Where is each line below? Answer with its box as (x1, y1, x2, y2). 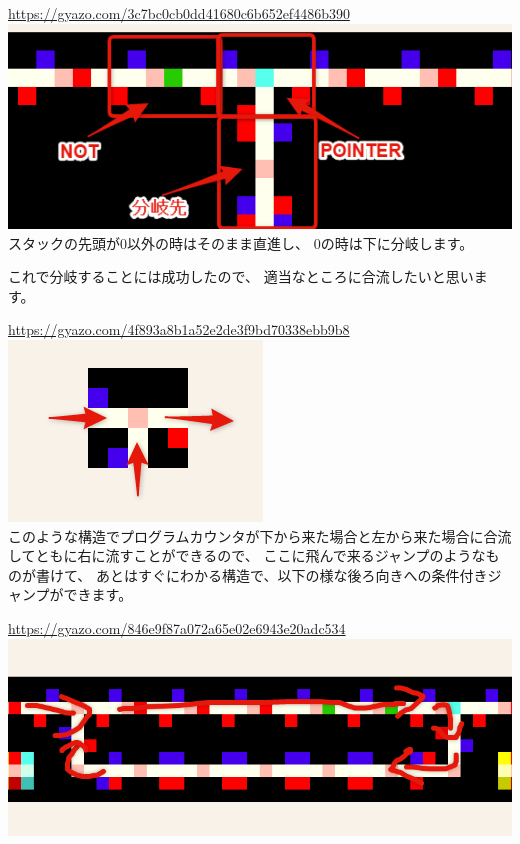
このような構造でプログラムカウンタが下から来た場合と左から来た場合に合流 (8, 525, 512, 546)
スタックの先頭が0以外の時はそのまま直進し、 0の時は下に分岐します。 (8, 232, 474, 253)
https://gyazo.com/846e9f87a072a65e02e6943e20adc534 (8, 617, 346, 638)
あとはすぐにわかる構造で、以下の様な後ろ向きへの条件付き (95, 564, 488, 585)
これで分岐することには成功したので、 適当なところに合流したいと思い (8, 266, 474, 287)
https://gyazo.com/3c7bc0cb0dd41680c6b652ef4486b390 (8, 3, 350, 23)
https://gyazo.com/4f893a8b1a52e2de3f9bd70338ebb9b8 (8, 319, 350, 340)
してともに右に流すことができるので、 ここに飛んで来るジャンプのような (8, 545, 486, 566)
